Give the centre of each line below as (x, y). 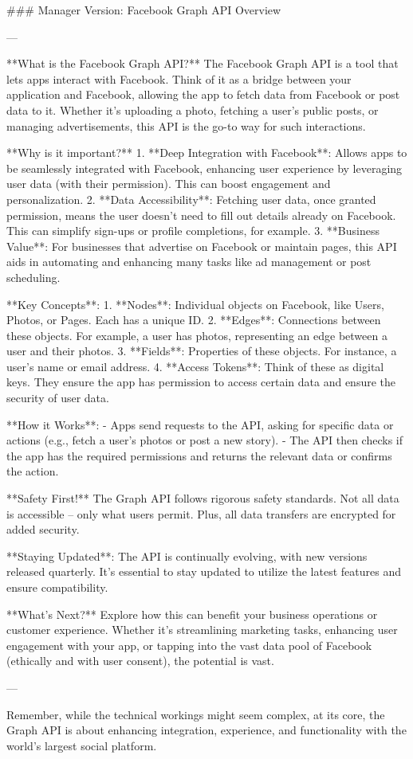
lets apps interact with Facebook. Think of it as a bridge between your (179, 78)
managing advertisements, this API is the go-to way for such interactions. (186, 125)
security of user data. (58, 398)
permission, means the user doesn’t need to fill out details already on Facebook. (201, 215)
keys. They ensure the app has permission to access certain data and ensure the (201, 382)
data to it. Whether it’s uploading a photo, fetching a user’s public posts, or (193, 110)
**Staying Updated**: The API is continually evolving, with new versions (187, 556)
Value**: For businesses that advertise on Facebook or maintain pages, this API (202, 246)
